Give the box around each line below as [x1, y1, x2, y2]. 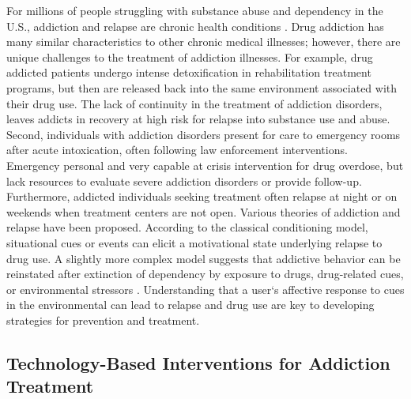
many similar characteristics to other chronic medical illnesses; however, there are [6, 33, 401, 50]
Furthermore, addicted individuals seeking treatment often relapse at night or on [6, 188, 398, 205]
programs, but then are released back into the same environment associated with [6, 79, 398, 96]
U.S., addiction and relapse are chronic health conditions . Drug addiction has [6, 17, 384, 34]
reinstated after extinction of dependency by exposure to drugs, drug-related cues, [6, 265, 404, 282]
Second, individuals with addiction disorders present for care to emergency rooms [6, 126, 401, 142]
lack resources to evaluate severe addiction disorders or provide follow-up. [6, 172, 362, 189]
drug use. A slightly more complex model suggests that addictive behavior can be [6, 250, 401, 266]
